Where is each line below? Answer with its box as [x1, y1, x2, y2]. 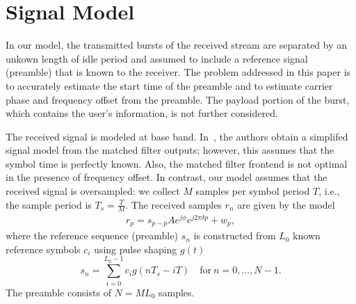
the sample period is [6, 197, 92, 211]
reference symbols [6, 241, 81, 256]
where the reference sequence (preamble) [6, 228, 178, 243]
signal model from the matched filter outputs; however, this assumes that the [6, 143, 334, 157]
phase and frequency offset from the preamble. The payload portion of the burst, [6, 92, 350, 106]
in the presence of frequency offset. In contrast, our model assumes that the [6, 170, 327, 184]
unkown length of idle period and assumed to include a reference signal [6, 51, 308, 65]
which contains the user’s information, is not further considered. [6, 106, 278, 120]
